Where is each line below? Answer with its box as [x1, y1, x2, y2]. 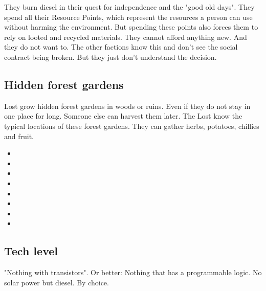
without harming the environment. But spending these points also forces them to [4, 21, 258, 32]
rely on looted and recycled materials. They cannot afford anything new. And [4, 31, 247, 42]
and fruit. [4, 130, 34, 141]
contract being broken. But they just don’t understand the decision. [4, 51, 217, 62]
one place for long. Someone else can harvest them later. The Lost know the [4, 110, 242, 121]
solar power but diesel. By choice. [4, 277, 109, 287]
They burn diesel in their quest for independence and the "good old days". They [4, 2, 255, 12]
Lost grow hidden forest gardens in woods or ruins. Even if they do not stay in [4, 100, 251, 111]
